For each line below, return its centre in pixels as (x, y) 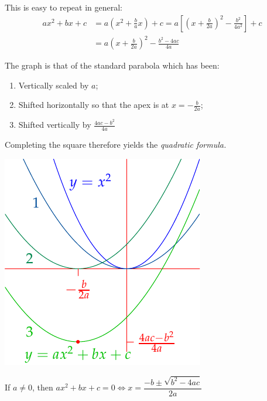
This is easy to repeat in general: (64, 7)
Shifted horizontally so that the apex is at (94, 105)
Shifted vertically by (55, 125)
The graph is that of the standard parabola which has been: (112, 65)
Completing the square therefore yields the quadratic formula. (116, 145)
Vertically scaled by (54, 85)
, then (43, 387)
